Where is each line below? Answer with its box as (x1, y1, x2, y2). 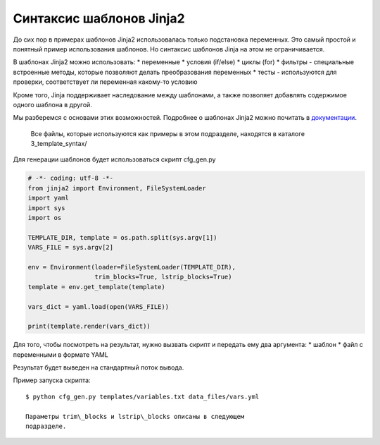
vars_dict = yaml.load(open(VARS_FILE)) (27, 303, 169, 310)
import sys (27, 204, 65, 212)
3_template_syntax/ (30, 140, 87, 148)
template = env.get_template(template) (27, 283, 165, 291)
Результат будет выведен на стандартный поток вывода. (13, 363, 184, 372)
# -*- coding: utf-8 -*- (27, 174, 114, 183)
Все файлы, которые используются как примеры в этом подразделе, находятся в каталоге (30, 129, 305, 138)
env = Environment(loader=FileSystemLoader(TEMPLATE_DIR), (27, 263, 236, 271)
